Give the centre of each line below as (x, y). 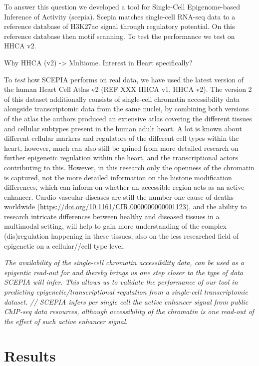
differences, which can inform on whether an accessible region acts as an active (124, 187)
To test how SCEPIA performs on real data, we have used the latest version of (124, 79)
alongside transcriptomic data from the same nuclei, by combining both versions (127, 109)
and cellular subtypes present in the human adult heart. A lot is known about (123, 128)
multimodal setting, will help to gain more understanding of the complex (115, 226)
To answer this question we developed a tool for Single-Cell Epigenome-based (122, 6)
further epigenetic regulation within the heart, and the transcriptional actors (121, 158)
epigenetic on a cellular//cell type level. (65, 245)
